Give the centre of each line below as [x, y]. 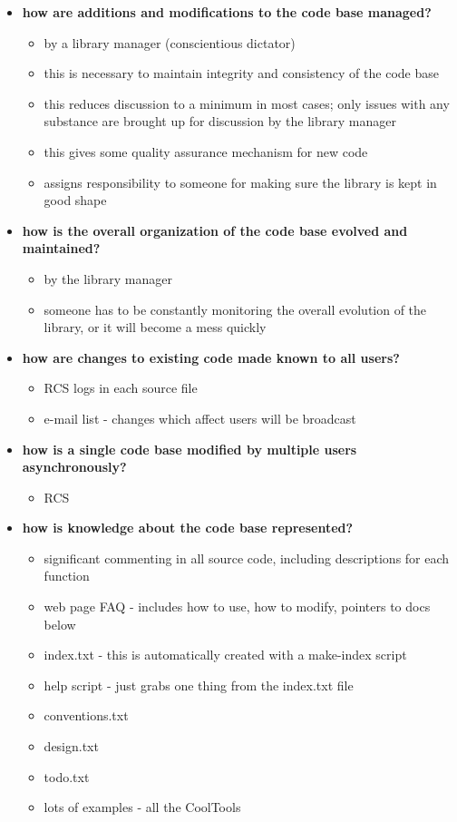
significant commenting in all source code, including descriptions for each [247, 558]
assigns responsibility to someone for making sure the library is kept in [240, 182]
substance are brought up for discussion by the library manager [220, 121]
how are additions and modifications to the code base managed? [227, 12]
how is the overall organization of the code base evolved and [215, 230]
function [67, 576]
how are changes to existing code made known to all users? [211, 357]
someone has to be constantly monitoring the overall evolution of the [235, 309]
